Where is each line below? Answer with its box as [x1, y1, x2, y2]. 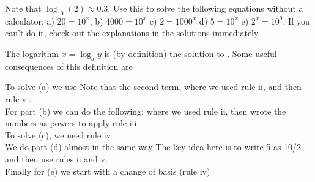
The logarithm [5, 47, 59, 59]
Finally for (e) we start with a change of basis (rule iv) [5, 164, 210, 177]
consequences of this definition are [5, 59, 133, 72]
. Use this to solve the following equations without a [108, 2, 303, 14]
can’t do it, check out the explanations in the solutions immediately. [5, 26, 261, 39]
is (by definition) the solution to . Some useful [104, 47, 277, 59]
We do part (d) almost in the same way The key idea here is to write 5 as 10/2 [5, 140, 302, 153]
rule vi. [5, 92, 32, 105]
